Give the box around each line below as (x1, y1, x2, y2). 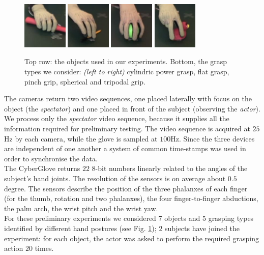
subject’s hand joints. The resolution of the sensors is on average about (4, 173, 226, 183)
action (4, 243, 23, 253)
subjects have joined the (164, 222, 240, 233)
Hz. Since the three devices (170, 133, 255, 144)
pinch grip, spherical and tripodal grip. (24, 76, 145, 87)
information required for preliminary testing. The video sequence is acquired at (4, 123, 250, 133)
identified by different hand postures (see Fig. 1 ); (4, 222, 157, 233)
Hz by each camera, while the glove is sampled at (4, 133, 158, 144)
